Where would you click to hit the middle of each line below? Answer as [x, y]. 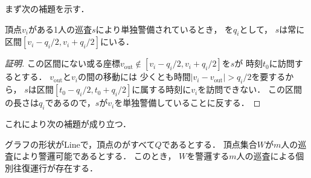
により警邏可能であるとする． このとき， [95, 156]
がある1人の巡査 [60, 29]
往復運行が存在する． [55, 167]
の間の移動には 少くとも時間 [134, 77]
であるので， [70, 103]
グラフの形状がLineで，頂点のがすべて [80, 144]
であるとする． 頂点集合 [209, 144]
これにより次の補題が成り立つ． [68, 123]
